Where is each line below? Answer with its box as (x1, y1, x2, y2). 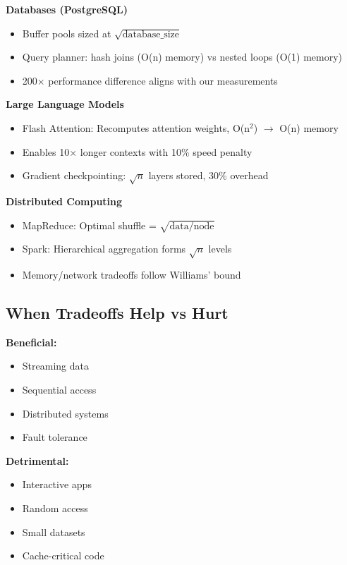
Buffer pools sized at (22, 25, 111, 40)
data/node (169, 221, 214, 231)
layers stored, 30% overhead (148, 168, 269, 183)
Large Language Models (6, 97, 124, 111)
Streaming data (22, 358, 89, 373)
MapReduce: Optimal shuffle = (22, 217, 157, 232)
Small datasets (22, 524, 85, 539)
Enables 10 (22, 144, 70, 159)
